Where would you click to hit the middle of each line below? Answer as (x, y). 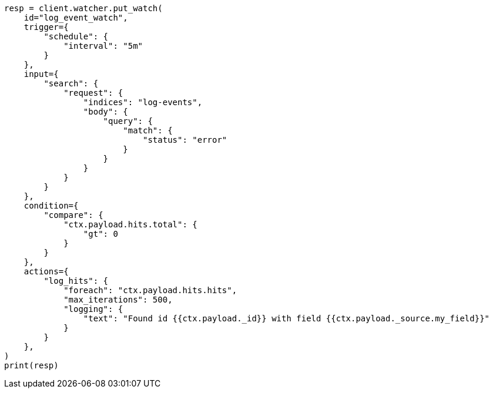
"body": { (105, 112)
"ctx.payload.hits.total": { (130, 224)
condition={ (51, 206)
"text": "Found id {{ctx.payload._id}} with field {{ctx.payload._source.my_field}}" (286, 318)
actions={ (46, 271)
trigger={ (46, 27)
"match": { (148, 130)
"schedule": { (76, 36)
